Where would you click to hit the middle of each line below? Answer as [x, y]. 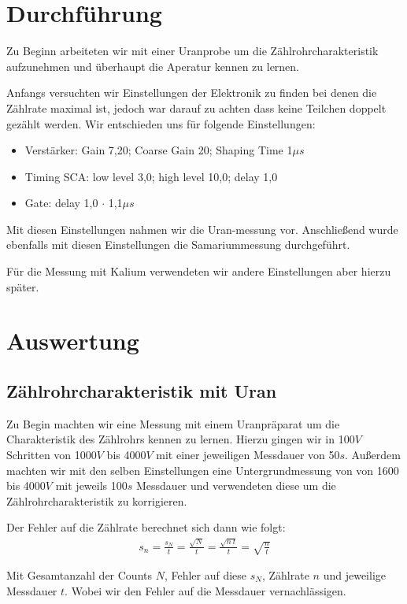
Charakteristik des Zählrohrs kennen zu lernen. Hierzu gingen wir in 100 [181, 439]
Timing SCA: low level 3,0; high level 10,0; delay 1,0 [151, 176]
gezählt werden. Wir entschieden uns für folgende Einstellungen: [161, 123]
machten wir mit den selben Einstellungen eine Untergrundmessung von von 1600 [203, 470]
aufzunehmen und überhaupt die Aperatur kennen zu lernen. [153, 66]
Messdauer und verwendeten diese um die [236, 485]
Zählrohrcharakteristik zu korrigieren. [97, 500]
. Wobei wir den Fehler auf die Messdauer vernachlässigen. [205, 590]
